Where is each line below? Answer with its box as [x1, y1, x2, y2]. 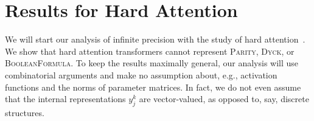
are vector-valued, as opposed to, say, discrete [139, 92, 309, 105]
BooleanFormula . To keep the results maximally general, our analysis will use [5, 57, 299, 69]
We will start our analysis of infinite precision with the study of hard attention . [5, 33, 305, 46]
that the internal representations [5, 92, 126, 105]
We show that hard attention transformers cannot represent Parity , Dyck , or [5, 44, 295, 57]
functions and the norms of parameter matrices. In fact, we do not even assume [5, 80, 301, 93]
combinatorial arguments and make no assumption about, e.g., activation [5, 68, 277, 81]
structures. [5, 106, 44, 119]
